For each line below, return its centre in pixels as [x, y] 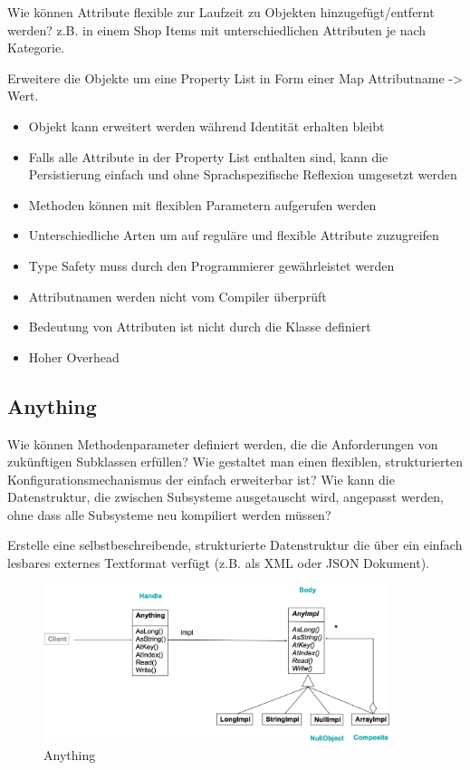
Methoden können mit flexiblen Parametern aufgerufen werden [202, 204]
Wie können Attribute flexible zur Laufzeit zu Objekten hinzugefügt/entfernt [221, 12]
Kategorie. [36, 48]
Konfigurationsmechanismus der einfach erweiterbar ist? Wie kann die [201, 479]
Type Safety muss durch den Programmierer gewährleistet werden [211, 265]
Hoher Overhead [74, 356]
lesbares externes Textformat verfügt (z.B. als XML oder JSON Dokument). [218, 563]
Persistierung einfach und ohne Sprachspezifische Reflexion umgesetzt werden [243, 174]
